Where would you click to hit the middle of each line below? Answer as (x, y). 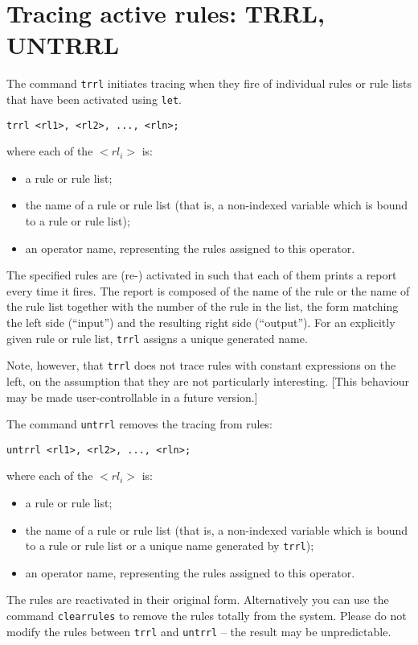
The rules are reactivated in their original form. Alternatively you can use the (198, 600)
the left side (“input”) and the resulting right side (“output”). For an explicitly (201, 322)
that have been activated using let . (94, 99)
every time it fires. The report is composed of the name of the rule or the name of (208, 290)
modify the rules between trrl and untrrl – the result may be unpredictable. (199, 631)
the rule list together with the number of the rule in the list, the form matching (203, 306)
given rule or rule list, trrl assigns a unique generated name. (157, 338)
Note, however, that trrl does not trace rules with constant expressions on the (201, 365)
